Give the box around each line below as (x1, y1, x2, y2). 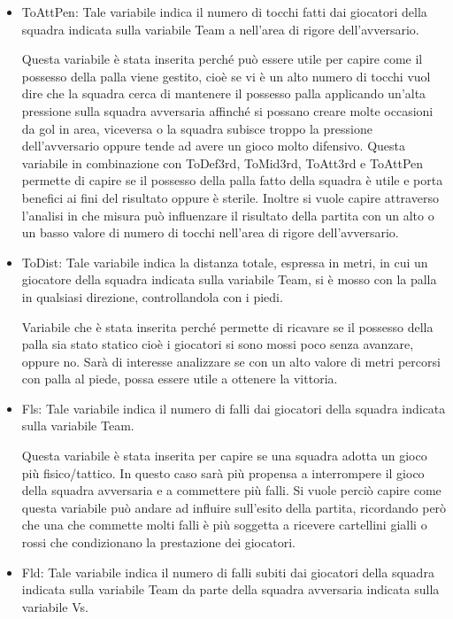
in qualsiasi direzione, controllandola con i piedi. (21, 287, 283, 306)
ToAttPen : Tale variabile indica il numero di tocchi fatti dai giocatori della (21, 3, 427, 20)
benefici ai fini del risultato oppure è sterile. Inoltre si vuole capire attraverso (21, 188, 439, 206)
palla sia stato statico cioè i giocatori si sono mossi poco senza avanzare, (21, 335, 414, 353)
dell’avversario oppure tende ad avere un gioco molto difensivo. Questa (21, 136, 406, 155)
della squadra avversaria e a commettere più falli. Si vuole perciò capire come (21, 481, 441, 499)
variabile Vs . (21, 597, 88, 615)
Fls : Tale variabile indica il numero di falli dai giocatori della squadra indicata (21, 398, 446, 417)
